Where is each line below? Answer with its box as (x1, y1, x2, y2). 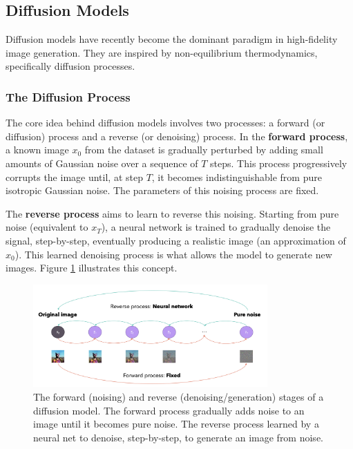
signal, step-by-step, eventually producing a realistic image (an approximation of (6, 233, 346, 247)
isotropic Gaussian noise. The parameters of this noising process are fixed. (6, 183, 319, 198)
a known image (6, 142, 69, 157)
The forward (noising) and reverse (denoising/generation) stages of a (33, 390, 324, 404)
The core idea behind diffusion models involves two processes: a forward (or (6, 115, 325, 130)
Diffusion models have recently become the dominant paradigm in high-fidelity (6, 32, 338, 46)
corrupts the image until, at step (6, 169, 143, 184)
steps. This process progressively (210, 155, 347, 170)
